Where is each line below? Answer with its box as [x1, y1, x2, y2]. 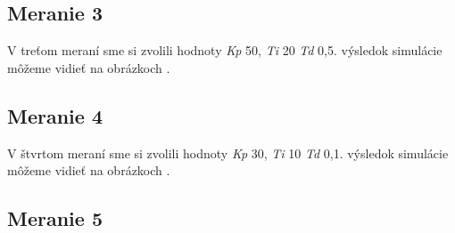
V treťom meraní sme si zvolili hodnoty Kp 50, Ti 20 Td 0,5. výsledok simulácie [7, 41, 443, 60]
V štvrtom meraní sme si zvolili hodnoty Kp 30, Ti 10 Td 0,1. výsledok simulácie [7, 143, 449, 162]
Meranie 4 [7, 101, 103, 129]
